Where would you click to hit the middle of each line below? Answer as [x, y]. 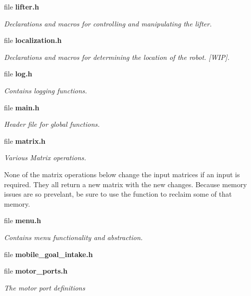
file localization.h [33, 40]
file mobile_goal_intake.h [48, 254]
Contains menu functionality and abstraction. [73, 237]
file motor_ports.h [36, 271]
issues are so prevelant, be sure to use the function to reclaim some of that [118, 194]
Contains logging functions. [46, 90]
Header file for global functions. [52, 124]
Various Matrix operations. [45, 157]
